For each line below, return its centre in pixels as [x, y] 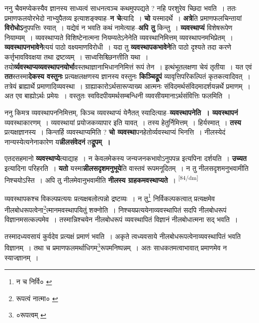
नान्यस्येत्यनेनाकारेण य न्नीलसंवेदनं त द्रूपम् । [58, 141]
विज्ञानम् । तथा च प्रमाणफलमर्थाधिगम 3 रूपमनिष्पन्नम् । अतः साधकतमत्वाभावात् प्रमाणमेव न [116, 247]
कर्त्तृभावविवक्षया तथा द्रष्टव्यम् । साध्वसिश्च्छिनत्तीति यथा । [77, 56]
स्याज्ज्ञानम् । [22, 257]
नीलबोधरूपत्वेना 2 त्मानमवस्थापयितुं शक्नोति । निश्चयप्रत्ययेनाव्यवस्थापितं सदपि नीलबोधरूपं [116, 209]
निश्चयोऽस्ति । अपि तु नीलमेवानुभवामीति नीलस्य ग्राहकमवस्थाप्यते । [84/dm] [101, 179]
